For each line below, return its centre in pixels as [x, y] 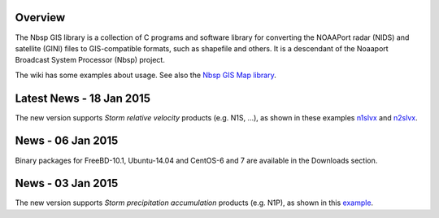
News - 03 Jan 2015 [67, 183]
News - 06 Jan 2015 [67, 141]
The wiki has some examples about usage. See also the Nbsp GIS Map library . [146, 75]
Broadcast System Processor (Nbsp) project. [90, 60]
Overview [40, 17]
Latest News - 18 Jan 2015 [83, 98]
